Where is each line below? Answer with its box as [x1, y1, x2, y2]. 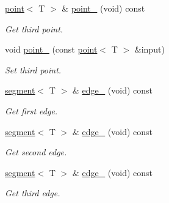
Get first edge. [5, 104, 58, 117]
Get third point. [5, 22, 63, 35]
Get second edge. [5, 146, 67, 158]
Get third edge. [5, 186, 60, 199]
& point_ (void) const [62, 2, 145, 14]
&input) [134, 43, 165, 56]
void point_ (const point [5, 43, 98, 56]
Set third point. [5, 63, 62, 76]
